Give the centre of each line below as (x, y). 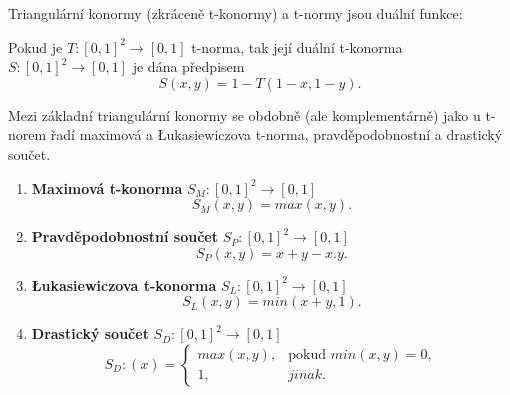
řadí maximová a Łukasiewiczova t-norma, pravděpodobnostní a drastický (276, 134)
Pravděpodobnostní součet (124, 236)
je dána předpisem (188, 66)
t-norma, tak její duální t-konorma (297, 46)
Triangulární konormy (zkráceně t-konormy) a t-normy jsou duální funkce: (235, 13)
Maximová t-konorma (107, 187)
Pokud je (35, 46)
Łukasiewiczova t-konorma (124, 284)
